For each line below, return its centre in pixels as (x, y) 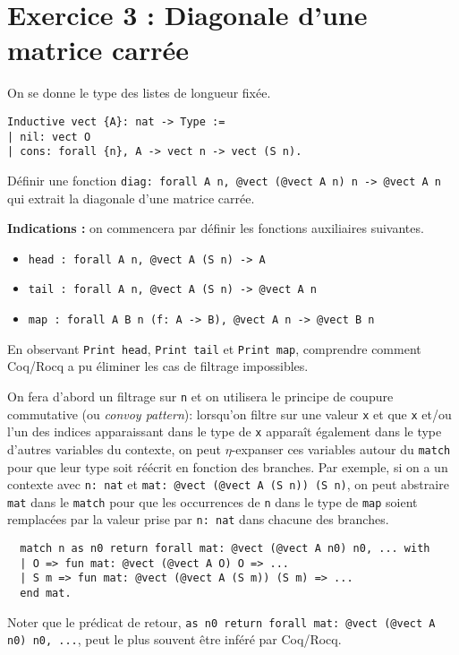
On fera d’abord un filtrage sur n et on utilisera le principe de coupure (200, 396)
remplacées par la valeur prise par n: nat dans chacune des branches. (198, 519)
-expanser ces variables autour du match (341, 448)
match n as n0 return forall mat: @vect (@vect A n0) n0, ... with (225, 549)
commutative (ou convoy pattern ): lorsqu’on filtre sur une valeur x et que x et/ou (229, 414)
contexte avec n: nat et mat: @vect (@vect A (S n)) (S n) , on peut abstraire (228, 484)
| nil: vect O (49, 137)
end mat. (46, 594)
